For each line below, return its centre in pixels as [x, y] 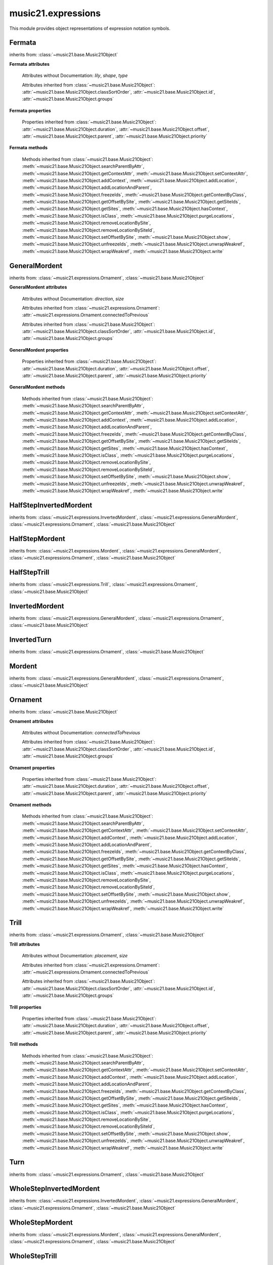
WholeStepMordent [41, 1222]
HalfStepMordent [37, 539]
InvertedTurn [30, 639]
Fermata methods [29, 148]
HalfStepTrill [29, 573]
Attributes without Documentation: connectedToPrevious [81, 732]
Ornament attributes [31, 721]
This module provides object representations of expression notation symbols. [90, 28]
